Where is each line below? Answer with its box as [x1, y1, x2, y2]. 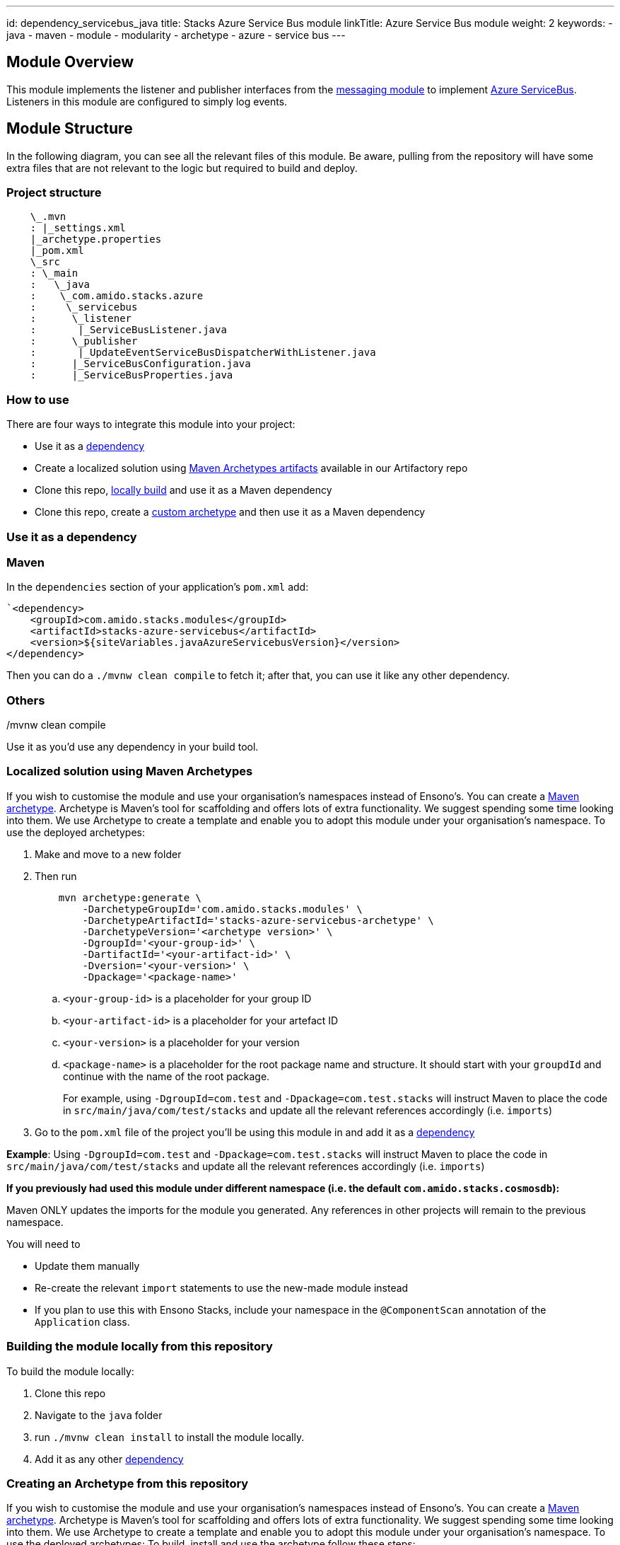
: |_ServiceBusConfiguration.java [30, 358, 251, 370]
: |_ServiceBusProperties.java [30, 369, 233, 381]
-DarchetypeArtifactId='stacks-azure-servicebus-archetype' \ [82, 914, 434, 926]
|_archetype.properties [30, 233, 162, 245]
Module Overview [6, 53, 134, 71]
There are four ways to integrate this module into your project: [6, 418, 296, 431]
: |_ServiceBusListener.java [30, 324, 227, 336]
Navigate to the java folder [35, 1408, 163, 1421]
